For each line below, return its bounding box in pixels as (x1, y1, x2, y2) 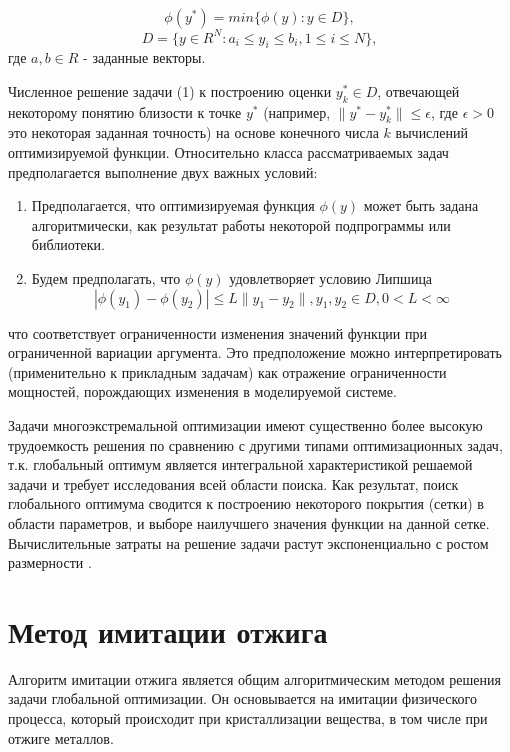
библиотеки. (31, 234, 105, 255)
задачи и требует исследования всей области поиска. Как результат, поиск (8, 473, 459, 494)
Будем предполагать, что (31, 268, 181, 289)
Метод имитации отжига (8, 610, 328, 651)
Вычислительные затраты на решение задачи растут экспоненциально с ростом (8, 532, 489, 553)
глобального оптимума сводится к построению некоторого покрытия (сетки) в (8, 493, 484, 514)
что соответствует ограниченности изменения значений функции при (8, 322, 428, 343)
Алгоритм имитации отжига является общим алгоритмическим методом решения (8, 668, 501, 689)
